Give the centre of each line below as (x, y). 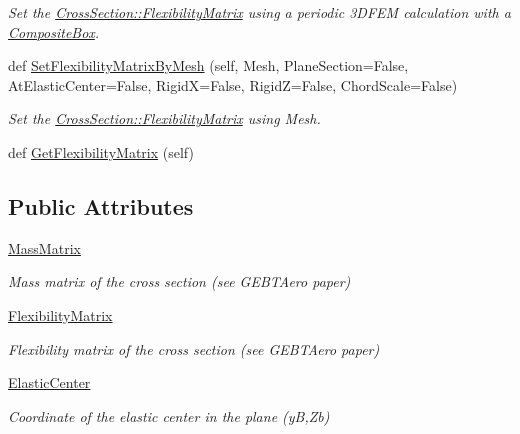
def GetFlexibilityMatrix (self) (101, 151)
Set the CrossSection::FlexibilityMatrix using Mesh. (164, 118)
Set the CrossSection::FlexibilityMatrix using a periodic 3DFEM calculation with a (259, 12)
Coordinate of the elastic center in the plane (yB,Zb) (169, 415)
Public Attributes (101, 205)
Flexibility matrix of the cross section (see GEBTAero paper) (194, 348)
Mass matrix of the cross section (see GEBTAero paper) (179, 281)
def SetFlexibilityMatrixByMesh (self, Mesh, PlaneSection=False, (208, 65)
